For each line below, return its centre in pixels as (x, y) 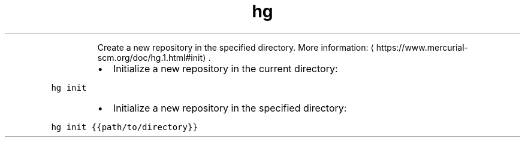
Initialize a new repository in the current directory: (225, 68)
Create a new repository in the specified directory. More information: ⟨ (236, 47)
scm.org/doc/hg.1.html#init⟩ (152, 57)
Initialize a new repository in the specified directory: (230, 108)
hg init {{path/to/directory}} (124, 127)
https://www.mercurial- (422, 47)
